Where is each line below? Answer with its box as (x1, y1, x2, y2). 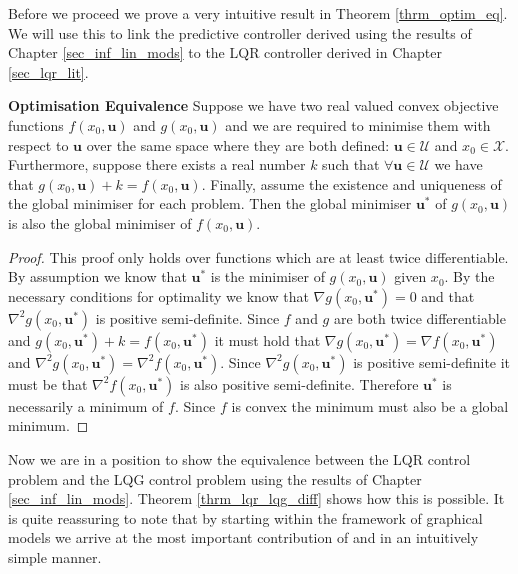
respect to (8, 134, 69, 155)
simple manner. (8, 546, 102, 567)
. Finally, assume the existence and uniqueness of (201, 173, 502, 194)
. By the (444, 266, 495, 287)
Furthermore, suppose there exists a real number (8, 154, 306, 175)
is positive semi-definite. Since (95, 307, 280, 328)
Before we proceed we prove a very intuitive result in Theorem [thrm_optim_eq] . (8, 3, 508, 23)
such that (322, 154, 380, 175)
